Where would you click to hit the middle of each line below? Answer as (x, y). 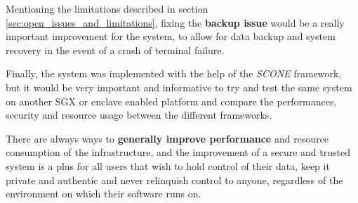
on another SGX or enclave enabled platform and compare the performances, (171, 101)
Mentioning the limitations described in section (107, 8)
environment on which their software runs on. (104, 194)
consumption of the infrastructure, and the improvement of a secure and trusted (178, 152)
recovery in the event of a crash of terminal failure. (115, 50)
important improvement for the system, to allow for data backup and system (171, 36)
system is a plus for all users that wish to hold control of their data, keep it (168, 165)
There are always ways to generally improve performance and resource (167, 138)
